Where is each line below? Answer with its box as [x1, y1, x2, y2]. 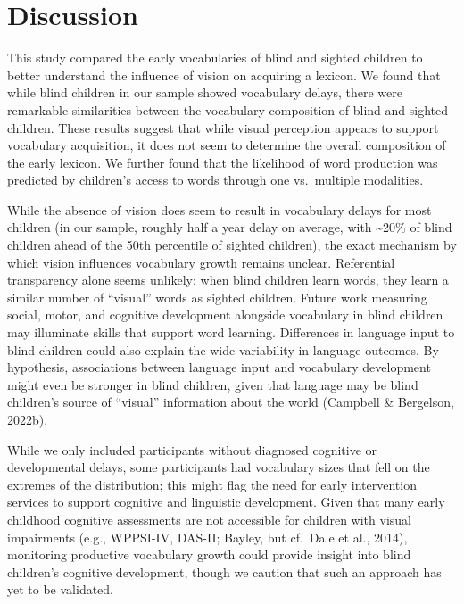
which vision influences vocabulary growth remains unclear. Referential [7, 252, 395, 271]
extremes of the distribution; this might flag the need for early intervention [7, 475, 417, 493]
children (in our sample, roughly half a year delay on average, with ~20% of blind [7, 218, 452, 236]
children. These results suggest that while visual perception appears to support [7, 118, 439, 137]
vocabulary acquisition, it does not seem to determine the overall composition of [7, 136, 446, 154]
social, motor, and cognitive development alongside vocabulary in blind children [7, 305, 443, 324]
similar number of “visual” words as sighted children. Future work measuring [7, 287, 427, 306]
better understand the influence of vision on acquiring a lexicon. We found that [7, 65, 441, 84]
